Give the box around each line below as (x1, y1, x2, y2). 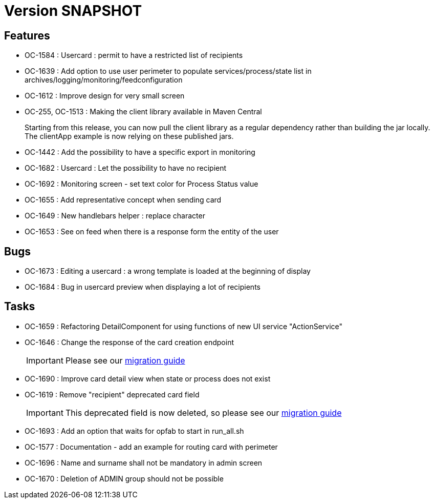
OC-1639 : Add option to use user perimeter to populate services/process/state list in (25, 67, 312, 76)
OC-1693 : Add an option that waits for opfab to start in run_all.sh (25, 426, 244, 435)
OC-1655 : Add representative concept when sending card (25, 195, 222, 205)
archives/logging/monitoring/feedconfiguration (25, 75, 183, 85)
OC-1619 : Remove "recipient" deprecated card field (25, 390, 200, 399)
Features (4, 29, 50, 42)
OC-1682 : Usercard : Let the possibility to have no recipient (25, 164, 227, 173)
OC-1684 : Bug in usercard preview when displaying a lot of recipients (25, 283, 261, 292)
